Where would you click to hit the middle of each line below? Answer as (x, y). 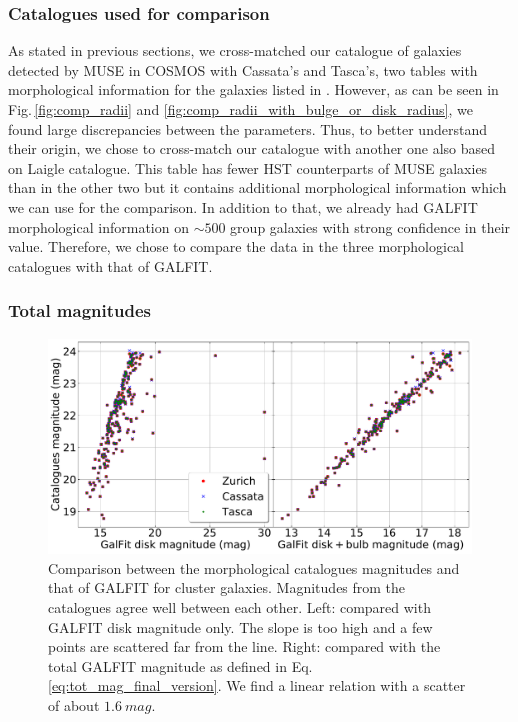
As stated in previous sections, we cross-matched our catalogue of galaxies (235, 50)
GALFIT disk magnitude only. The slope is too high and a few (240, 626)
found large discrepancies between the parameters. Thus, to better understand (247, 128)
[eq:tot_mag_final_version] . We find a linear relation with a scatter (257, 685)
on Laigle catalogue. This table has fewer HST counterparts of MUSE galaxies (248, 167)
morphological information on (98, 226)
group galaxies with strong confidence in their (370, 226)
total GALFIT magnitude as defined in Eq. (180, 665)
